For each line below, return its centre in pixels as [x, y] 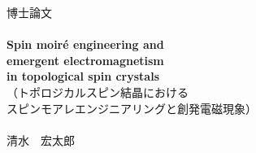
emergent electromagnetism [85, 60]
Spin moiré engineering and [85, 44]
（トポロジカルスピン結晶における [98, 92]
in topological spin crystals [83, 76]
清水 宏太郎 [41, 140]
